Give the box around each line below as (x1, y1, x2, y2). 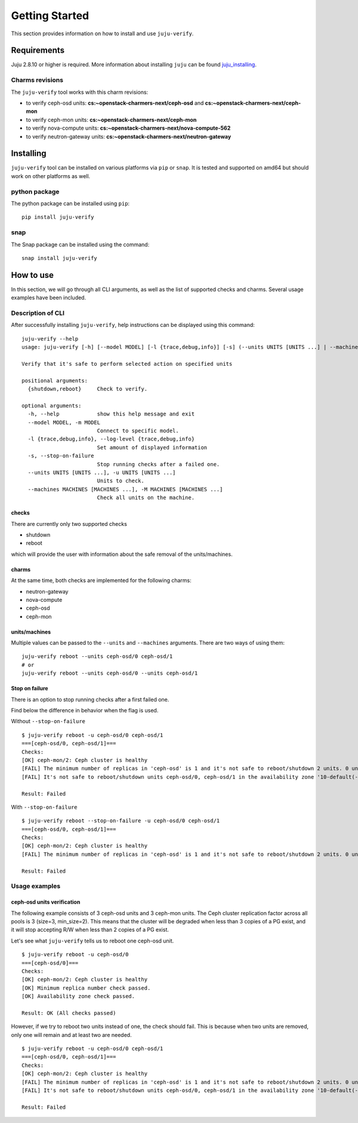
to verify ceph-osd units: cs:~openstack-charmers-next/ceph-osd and (26, 99, 204, 106)
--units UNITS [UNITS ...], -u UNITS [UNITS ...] (27, 469, 176, 476)
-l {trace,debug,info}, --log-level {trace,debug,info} (27, 436, 195, 442)
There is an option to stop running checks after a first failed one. (11, 696, 169, 703)
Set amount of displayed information (97, 444, 208, 451)
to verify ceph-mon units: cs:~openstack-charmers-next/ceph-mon (26, 116, 197, 123)
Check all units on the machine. (97, 494, 195, 501)
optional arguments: (21, 402, 82, 409)
